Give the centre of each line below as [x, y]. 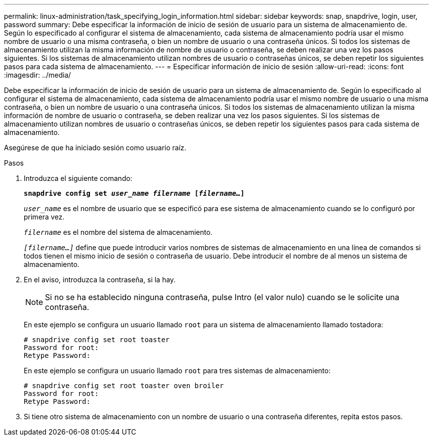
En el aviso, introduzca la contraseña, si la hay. [100, 280]
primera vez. [44, 217]
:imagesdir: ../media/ [38, 75]
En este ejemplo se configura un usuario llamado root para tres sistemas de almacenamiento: [177, 371]
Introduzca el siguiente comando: [78, 178]
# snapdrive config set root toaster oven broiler [124, 386]
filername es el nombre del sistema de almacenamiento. [118, 232]
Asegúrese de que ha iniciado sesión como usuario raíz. [95, 148]
